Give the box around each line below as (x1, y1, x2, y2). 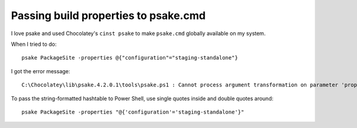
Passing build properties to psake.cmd (11, 9, 206, 22)
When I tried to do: (11, 40, 57, 48)
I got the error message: (11, 67, 71, 74)
